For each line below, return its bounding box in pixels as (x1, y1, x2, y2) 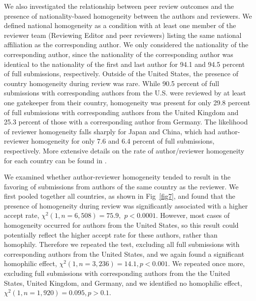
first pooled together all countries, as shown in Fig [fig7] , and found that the (4, 191, 235, 201)
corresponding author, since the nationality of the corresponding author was (4, 49, 233, 59)
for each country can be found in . (4, 155, 107, 165)
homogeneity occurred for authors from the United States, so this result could (4, 220, 239, 230)
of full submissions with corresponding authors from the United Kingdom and (4, 107, 239, 117)
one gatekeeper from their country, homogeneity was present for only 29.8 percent (4, 97, 251, 107)
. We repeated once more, (168, 258, 245, 269)
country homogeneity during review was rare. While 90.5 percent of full (4, 78, 220, 88)
